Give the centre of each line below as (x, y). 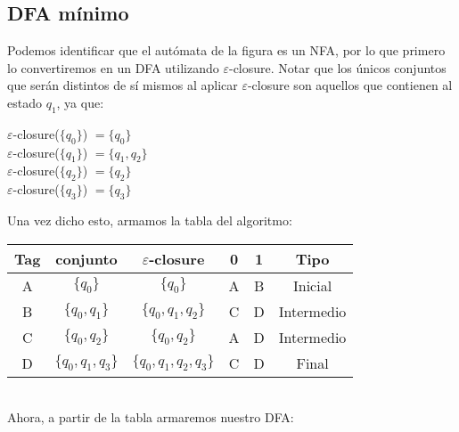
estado (25, 102)
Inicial (313, 285)
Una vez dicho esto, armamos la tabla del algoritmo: (150, 220)
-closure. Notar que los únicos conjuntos (337, 67)
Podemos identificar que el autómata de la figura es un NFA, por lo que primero (226, 50)
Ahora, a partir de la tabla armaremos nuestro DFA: (151, 417)
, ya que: (80, 102)
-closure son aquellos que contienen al (350, 85)
